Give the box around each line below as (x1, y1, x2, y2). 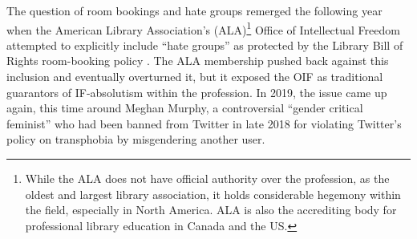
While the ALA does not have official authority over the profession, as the (25, 170, 390, 186)
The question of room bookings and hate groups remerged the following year (6, 2, 383, 18)
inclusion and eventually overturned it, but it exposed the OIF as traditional (6, 68, 383, 85)
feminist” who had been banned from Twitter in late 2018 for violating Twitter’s (6, 115, 402, 132)
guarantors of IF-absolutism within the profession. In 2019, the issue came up (6, 83, 387, 100)
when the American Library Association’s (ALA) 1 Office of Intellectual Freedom (6, 18, 400, 38)
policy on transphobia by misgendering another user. (6, 131, 265, 148)
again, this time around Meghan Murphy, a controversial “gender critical (6, 99, 363, 116)
